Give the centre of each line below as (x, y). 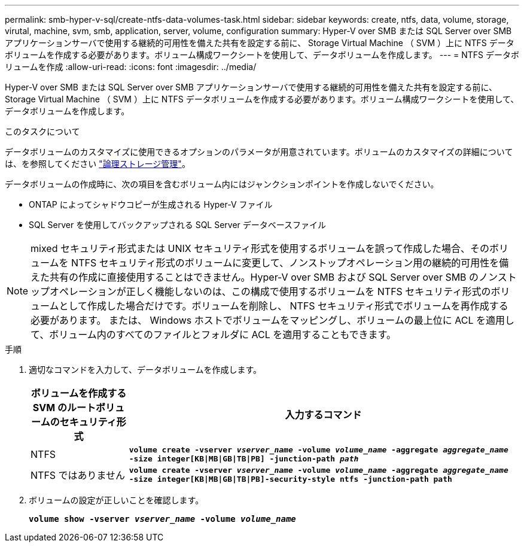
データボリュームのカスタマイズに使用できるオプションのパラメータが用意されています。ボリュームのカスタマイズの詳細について (259, 152)
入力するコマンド (323, 415)
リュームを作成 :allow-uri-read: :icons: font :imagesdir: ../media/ (131, 67)
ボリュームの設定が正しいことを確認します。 (116, 500)
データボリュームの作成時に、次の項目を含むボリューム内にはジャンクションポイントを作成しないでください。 (222, 184)
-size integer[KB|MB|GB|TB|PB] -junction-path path (244, 459)
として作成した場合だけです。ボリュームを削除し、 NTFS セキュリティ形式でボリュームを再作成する (284, 306)
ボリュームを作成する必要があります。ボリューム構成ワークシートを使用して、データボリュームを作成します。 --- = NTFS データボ (262, 55)
